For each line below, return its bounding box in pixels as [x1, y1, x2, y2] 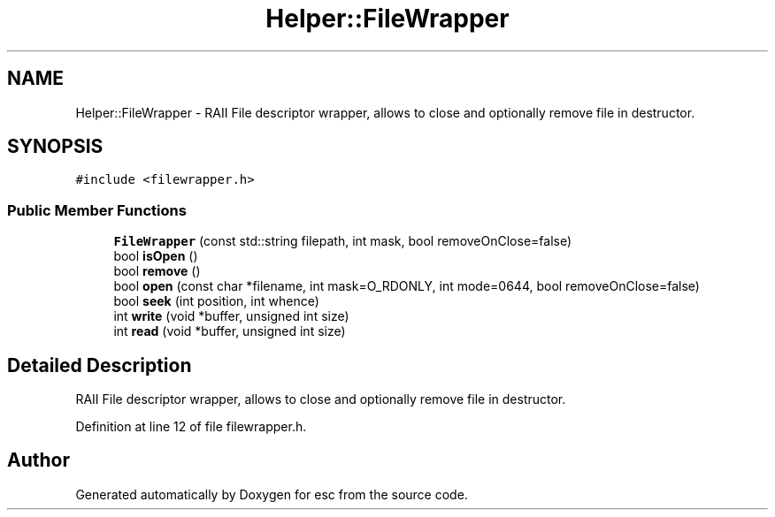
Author [7, 449, 70, 472]
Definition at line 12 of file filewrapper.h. [75, 419, 307, 435]
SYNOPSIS [7, 135, 104, 158]
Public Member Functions [7, 201, 187, 219]
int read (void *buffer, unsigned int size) [113, 323, 346, 339]
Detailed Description [7, 354, 192, 376]
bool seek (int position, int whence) [113, 293, 319, 309]
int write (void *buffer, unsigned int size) [113, 308, 349, 324]
